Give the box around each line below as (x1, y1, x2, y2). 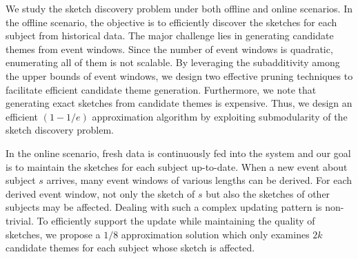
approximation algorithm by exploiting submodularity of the (92, 109, 348, 123)
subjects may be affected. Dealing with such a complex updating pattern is (6, 200, 322, 214)
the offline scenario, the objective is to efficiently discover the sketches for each (6, 14, 337, 29)
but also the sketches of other (206, 186, 330, 200)
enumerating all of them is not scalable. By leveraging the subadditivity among (6, 55, 340, 70)
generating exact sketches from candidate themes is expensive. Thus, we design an (6, 96, 352, 110)
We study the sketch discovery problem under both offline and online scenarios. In (6, 1, 352, 15)
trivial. (6, 213, 34, 227)
